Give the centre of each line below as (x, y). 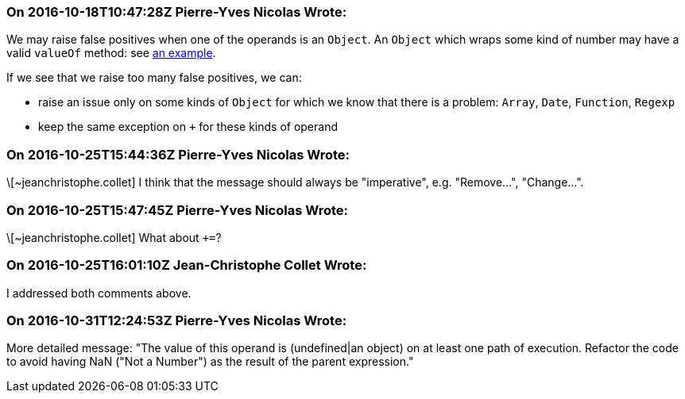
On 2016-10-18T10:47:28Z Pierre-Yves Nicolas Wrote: (177, 12)
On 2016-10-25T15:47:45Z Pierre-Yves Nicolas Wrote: (177, 210)
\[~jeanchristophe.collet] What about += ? (114, 237)
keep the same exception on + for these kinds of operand (188, 127)
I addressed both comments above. (99, 293)
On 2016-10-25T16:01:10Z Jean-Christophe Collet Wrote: (187, 265)
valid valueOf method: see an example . (111, 53)
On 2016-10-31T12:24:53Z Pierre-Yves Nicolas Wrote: (177, 320)
